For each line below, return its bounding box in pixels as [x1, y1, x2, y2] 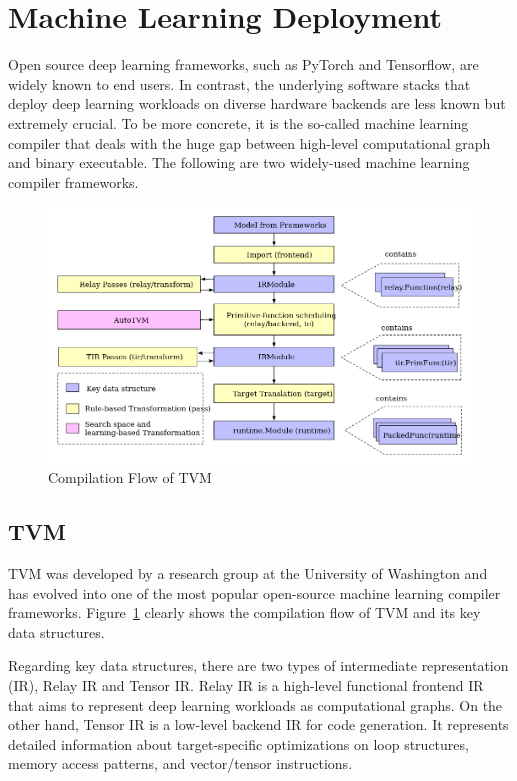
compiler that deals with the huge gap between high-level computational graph [8, 132, 491, 153]
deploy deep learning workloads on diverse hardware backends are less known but [8, 93, 506, 114]
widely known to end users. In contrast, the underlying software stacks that [8, 73, 471, 94]
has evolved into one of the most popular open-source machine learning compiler [8, 582, 501, 603]
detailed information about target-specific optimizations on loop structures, [8, 733, 469, 754]
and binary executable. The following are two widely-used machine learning [8, 152, 470, 173]
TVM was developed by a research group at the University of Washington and [8, 563, 488, 584]
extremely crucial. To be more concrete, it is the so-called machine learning [8, 112, 469, 133]
